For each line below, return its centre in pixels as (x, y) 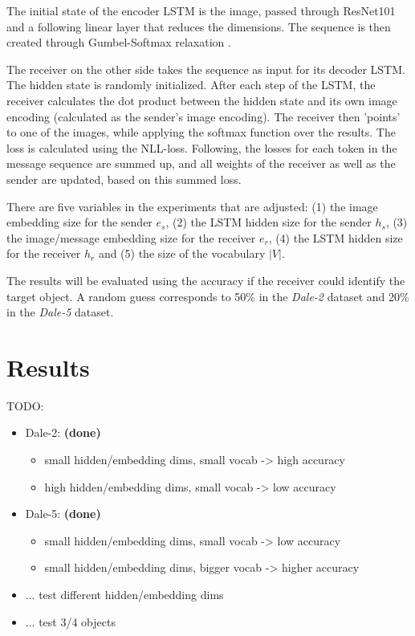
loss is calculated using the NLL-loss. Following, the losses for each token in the (202, 147)
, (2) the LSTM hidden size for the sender (269, 222)
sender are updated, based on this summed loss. (124, 179)
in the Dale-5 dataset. (60, 312)
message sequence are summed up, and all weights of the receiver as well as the (201, 163)
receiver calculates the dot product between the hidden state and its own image (202, 100)
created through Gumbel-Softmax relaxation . (119, 42)
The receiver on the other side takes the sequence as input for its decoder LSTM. (206, 69)
